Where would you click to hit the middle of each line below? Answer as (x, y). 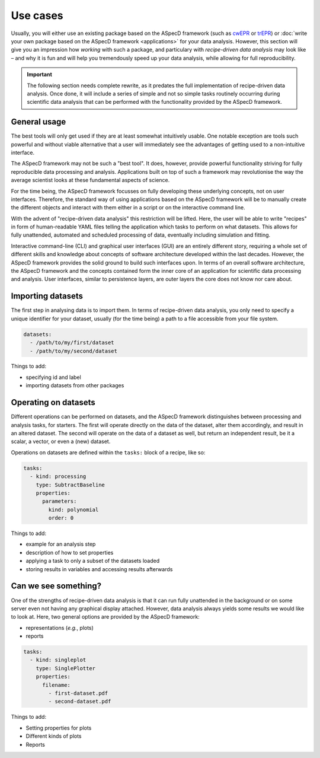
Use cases (37, 15)
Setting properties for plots (59, 728)
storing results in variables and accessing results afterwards (99, 569)
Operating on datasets (53, 402)
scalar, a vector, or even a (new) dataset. (61, 441)
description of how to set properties (70, 552)
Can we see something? (56, 586)
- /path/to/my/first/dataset (72, 343)
